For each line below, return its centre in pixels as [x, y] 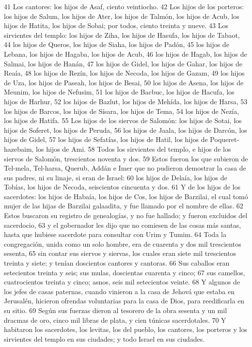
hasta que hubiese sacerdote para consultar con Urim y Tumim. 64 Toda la [115, 234]
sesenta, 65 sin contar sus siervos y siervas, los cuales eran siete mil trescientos [120, 253]
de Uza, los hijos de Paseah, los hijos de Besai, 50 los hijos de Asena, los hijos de [124, 82]
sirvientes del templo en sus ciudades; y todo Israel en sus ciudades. [104, 339]
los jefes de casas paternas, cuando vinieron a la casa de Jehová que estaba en [119, 291]
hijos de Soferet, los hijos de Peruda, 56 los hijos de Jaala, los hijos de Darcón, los [126, 130]
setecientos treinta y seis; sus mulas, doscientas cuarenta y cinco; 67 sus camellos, [125, 272]
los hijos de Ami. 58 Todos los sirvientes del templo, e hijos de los [134, 149]
